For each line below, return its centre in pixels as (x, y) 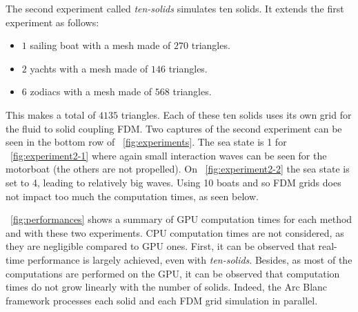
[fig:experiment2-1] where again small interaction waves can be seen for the (169, 155)
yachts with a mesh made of (89, 68)
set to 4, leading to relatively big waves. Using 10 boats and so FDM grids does (173, 182)
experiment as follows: (52, 22)
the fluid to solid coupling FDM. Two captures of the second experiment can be (174, 128)
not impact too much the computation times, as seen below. (132, 196)
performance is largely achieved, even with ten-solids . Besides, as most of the (190, 259)
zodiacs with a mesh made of (91, 91)
